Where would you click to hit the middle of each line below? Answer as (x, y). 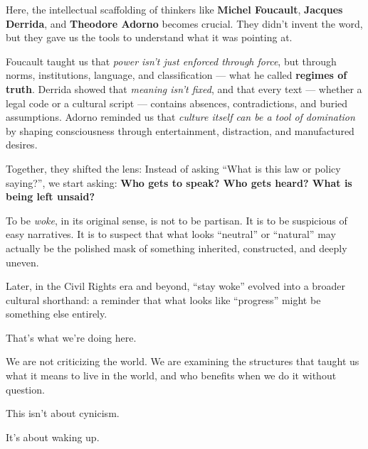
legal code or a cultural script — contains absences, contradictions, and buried (177, 103)
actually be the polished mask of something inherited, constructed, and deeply (177, 248)
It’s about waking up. (53, 437)
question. (25, 389)
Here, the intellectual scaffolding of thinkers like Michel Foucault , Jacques (174, 9)
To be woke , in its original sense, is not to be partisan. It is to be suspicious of (177, 220)
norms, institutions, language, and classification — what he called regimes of (177, 75)
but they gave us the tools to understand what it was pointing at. (149, 37)
